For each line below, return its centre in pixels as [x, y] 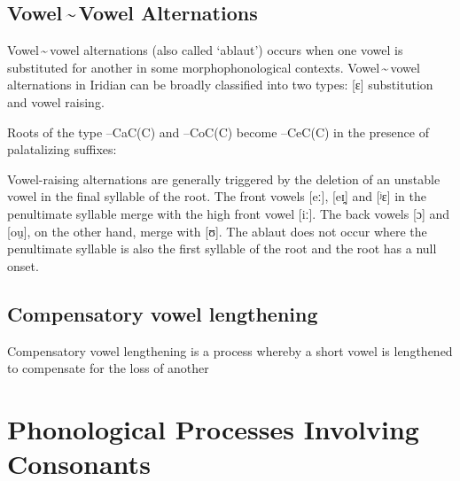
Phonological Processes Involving [213, 428]
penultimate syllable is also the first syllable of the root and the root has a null [222, 248]
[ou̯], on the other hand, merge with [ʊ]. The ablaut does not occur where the [217, 231]
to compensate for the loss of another [108, 368]
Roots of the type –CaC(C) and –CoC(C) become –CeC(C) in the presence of [218, 132]
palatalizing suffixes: [62, 149]
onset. [23, 265]
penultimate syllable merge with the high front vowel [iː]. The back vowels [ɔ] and [229, 213]
